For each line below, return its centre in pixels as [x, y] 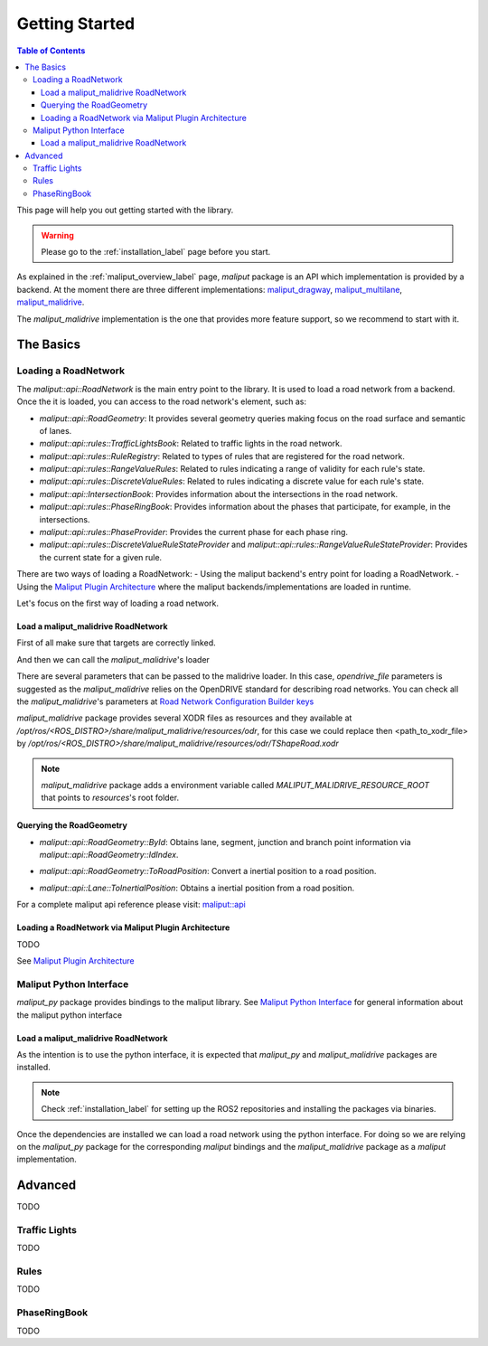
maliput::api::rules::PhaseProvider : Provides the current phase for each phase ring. [193, 532]
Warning [57, 235]
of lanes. [56, 430]
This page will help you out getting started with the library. [125, 210]
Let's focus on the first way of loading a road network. [117, 603]
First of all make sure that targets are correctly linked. [116, 643]
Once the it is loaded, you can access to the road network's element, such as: [162, 401]
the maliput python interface [69, 1015]
